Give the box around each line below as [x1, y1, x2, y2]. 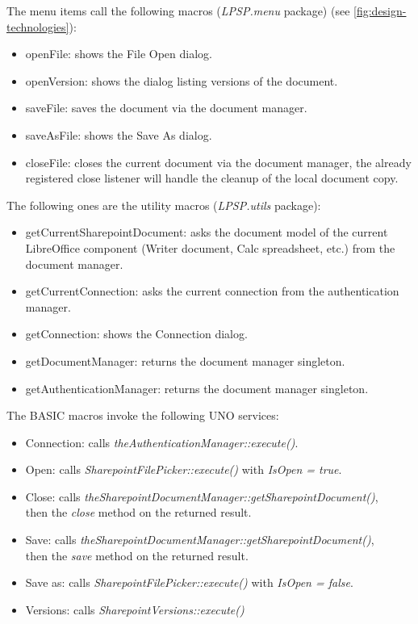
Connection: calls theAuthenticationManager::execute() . [25, 433, 299, 450]
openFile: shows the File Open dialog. [25, 45, 212, 62]
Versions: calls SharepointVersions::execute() [25, 601, 245, 618]
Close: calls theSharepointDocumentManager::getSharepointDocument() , [25, 488, 378, 505]
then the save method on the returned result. [25, 547, 249, 563]
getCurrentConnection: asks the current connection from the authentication [25, 283, 399, 299]
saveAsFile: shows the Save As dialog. [25, 126, 212, 143]
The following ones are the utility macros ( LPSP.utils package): [6, 196, 321, 213]
